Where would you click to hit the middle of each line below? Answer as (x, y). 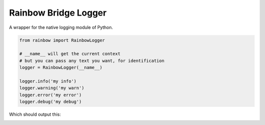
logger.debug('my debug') (51, 102)
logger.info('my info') (48, 81)
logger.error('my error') (51, 95)
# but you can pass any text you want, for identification (92, 61)
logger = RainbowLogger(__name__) (61, 68)
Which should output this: (35, 114)
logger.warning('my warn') (52, 88)
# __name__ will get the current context (70, 54)
